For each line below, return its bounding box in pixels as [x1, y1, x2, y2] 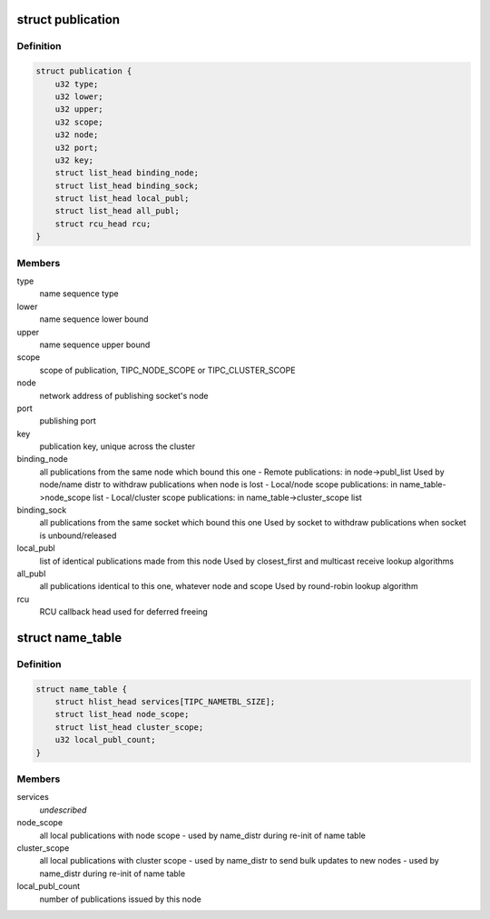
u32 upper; [54, 105, 103, 115]
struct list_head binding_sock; [54, 180, 200, 191]
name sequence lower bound [39, 314, 149, 325]
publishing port [39, 415, 97, 426]
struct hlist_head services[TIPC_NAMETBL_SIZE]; [54, 696, 276, 707]
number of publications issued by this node [39, 894, 201, 904]
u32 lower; [54, 91, 103, 102]
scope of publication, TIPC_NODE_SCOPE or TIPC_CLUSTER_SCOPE [39, 365, 296, 375]
